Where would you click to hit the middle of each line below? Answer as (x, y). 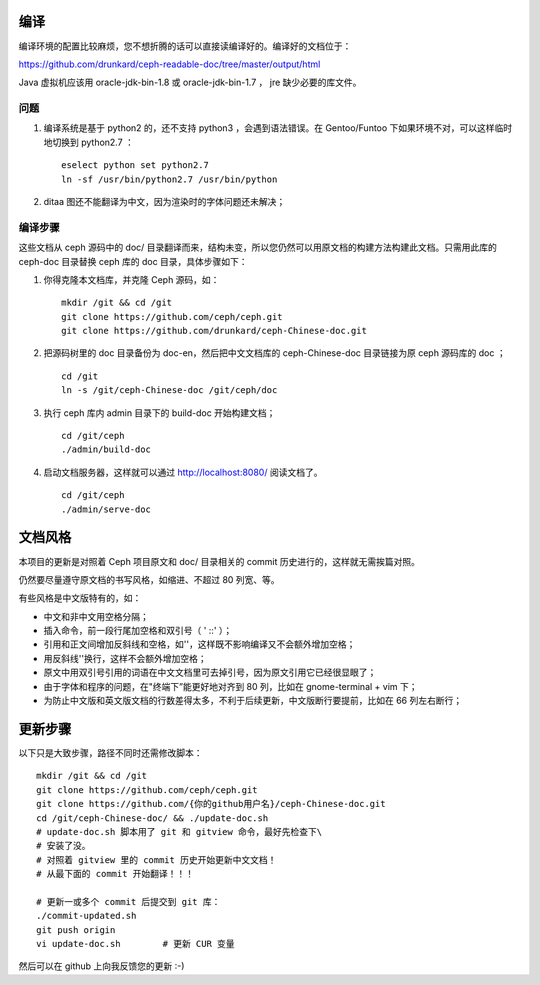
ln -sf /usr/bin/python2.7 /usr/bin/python (169, 179)
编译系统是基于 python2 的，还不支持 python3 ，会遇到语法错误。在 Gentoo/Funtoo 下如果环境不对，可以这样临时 (278, 128)
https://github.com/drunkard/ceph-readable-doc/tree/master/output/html (169, 64)
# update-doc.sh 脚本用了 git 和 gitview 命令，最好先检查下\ (179, 831)
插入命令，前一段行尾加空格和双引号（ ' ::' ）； (138, 631)
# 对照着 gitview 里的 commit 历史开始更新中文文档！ (156, 859)
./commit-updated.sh (86, 916)
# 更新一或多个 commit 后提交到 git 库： (128, 901)
